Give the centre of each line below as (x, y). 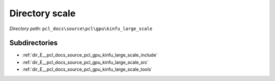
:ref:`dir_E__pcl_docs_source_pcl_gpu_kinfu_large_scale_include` (90, 55)
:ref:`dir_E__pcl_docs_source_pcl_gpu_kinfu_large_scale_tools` (87, 69)
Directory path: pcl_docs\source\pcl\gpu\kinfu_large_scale (81, 29)
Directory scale (43, 13)
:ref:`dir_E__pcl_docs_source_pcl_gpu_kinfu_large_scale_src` (85, 62)
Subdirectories (34, 43)
